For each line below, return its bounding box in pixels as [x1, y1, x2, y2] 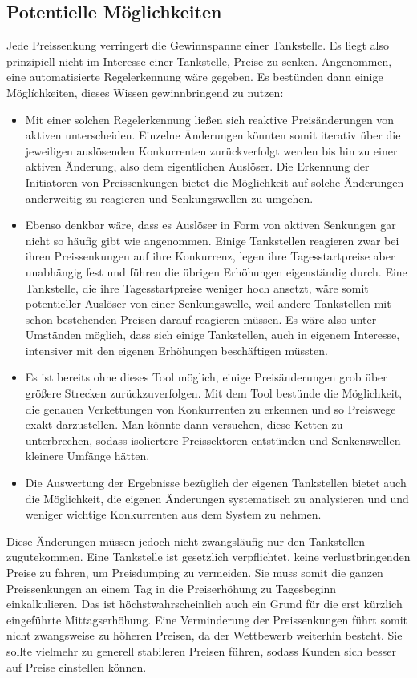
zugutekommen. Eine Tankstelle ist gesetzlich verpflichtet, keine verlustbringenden [6, 548, 411, 565]
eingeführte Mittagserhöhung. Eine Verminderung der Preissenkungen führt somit [6, 611, 407, 628]
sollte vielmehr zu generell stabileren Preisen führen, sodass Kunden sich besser [6, 642, 397, 659]
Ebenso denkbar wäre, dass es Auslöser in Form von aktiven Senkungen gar [25, 216, 396, 233]
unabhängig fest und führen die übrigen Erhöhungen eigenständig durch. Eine [25, 263, 407, 280]
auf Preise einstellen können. [6, 658, 147, 675]
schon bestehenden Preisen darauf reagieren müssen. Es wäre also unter [25, 310, 377, 327]
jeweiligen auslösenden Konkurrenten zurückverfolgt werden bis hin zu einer [25, 142, 398, 159]
